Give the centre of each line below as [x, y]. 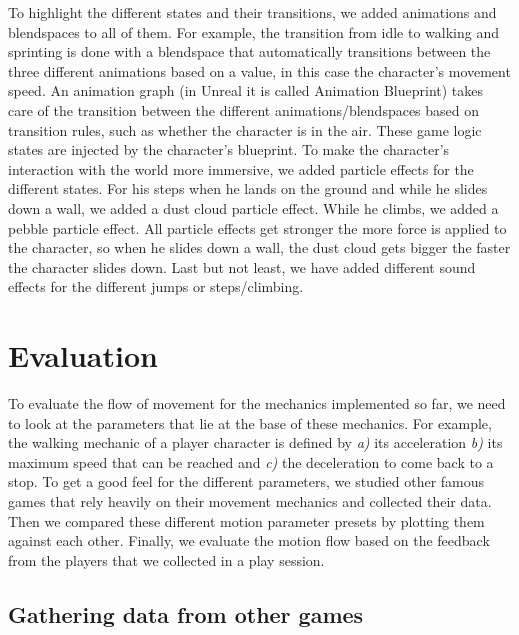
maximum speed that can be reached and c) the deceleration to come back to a [251, 461]
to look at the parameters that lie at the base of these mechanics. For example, [250, 422]
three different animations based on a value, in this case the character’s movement [259, 70]
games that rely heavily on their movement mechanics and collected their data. [250, 501]
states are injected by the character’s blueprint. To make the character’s [229, 149]
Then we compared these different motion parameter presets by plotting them [246, 520]
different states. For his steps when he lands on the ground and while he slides [248, 188]
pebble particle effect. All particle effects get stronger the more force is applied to [257, 227]
